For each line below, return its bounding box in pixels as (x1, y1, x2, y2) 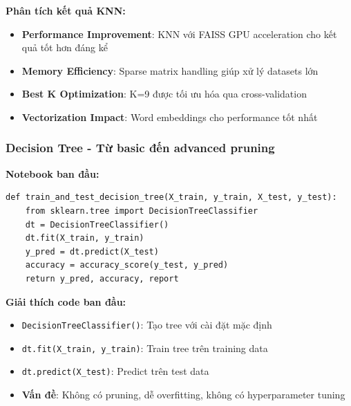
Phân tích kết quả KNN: (6, 3, 126, 17)
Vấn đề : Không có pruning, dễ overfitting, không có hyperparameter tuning (21, 387, 345, 402)
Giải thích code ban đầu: (6, 294, 126, 308)
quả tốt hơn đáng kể (21, 40, 108, 55)
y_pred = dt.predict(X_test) (25, 246, 159, 257)
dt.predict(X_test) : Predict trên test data (21, 364, 209, 378)
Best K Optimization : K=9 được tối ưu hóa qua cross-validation (21, 86, 307, 101)
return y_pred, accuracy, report (25, 273, 179, 284)
